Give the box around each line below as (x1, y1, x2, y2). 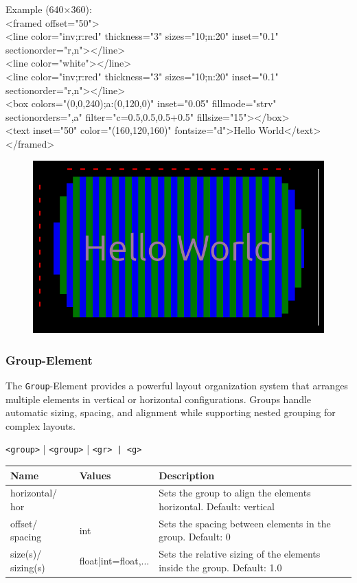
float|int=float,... (79, 553, 150, 568)
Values (79, 468, 111, 482)
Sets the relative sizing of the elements (159, 547, 321, 561)
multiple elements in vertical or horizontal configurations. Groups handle (5, 391, 312, 406)
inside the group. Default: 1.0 (159, 560, 282, 574)
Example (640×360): (5, 2, 92, 16)
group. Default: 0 (159, 529, 231, 544)
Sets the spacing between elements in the (159, 516, 331, 530)
